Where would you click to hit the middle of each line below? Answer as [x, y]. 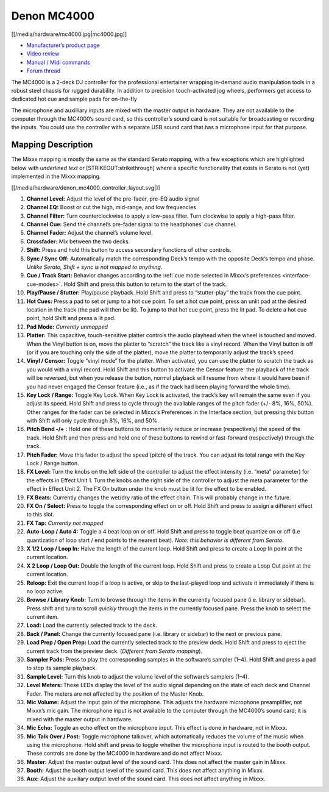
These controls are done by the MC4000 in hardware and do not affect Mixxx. [124, 754]
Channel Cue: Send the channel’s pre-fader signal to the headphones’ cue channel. [132, 224]
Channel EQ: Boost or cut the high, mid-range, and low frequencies [111, 207]
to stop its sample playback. [62, 668]
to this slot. [41, 515]
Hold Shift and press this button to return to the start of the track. [145, 284]
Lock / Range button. [53, 463]
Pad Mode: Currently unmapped [67, 327]
